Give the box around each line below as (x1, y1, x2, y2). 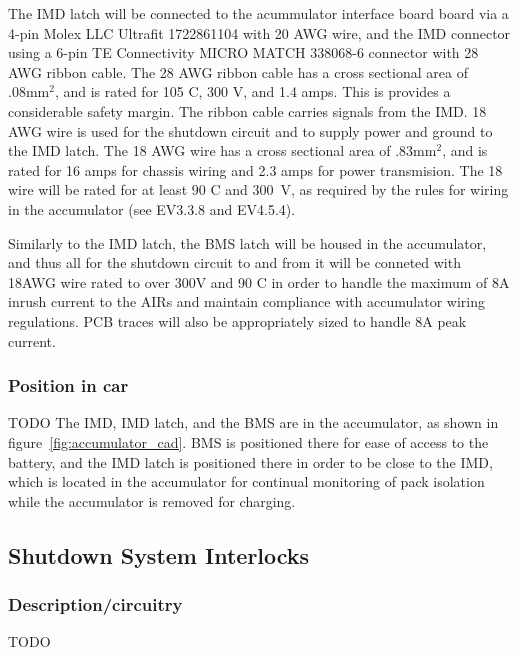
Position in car (8, 373, 129, 398)
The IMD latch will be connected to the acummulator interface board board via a (8, 3, 509, 23)
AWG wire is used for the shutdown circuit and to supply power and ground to (8, 120, 493, 141)
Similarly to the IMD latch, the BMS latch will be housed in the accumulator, (8, 232, 487, 253)
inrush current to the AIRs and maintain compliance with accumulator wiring (8, 291, 485, 312)
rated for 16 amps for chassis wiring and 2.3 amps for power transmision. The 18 (8, 159, 503, 180)
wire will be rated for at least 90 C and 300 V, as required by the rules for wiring (8, 179, 509, 200)
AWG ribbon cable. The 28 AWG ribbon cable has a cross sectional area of (8, 61, 468, 82)
